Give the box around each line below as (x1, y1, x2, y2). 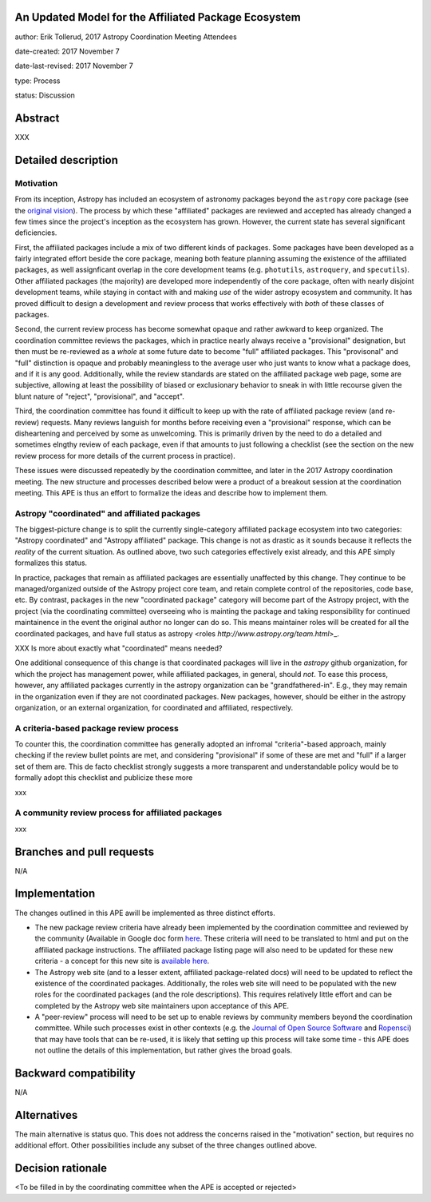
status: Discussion (14, 90, 76, 100)
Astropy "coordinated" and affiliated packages (14, 507, 201, 519)
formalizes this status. (14, 558, 88, 567)
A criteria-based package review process (14, 722, 179, 734)
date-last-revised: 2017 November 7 (14, 61, 133, 71)
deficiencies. (14, 228, 57, 237)
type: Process (14, 76, 61, 86)
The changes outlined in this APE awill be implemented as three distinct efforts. (14, 908, 275, 917)
